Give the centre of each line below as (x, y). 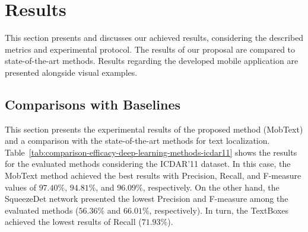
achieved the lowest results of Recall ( (73, 222)
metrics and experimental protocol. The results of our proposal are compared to (150, 49)
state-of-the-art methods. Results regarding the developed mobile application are (152, 61)
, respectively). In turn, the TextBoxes (219, 210)
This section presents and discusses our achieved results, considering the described (154, 38)
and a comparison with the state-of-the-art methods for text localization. (137, 141)
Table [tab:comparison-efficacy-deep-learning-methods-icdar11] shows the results (151, 152)
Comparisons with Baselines (93, 104)
